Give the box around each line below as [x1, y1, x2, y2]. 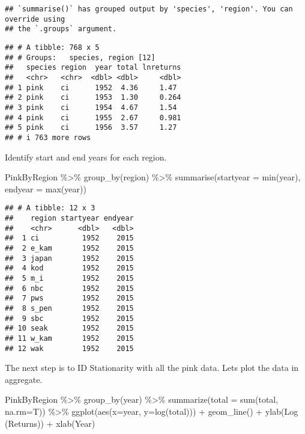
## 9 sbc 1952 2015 [5, 314, 134, 323]
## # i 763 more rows [5, 133, 91, 142]
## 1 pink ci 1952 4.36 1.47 [5, 83, 177, 92]
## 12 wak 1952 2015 [5, 344, 134, 353]
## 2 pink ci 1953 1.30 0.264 [5, 93, 181, 102]
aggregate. [5, 373, 43, 385]
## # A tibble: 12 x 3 [5, 204, 95, 213]
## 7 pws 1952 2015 [5, 294, 134, 303]
